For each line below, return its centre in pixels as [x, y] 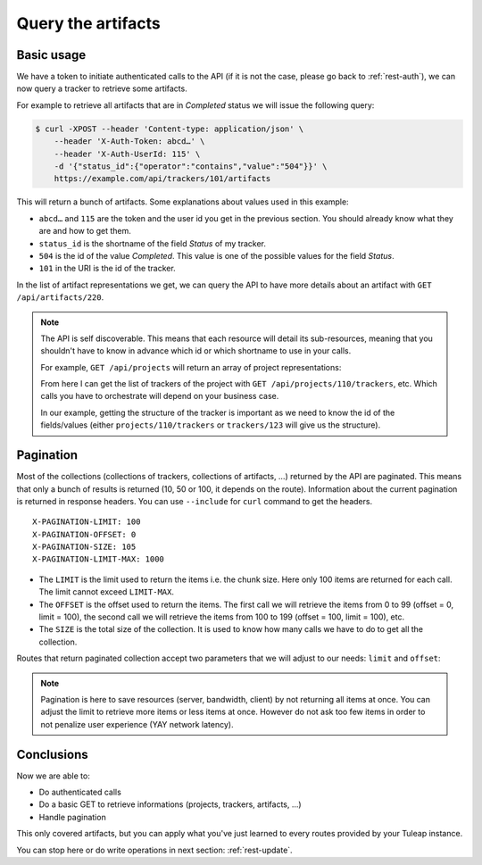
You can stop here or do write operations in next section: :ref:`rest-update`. [155, 850]
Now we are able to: [54, 776]
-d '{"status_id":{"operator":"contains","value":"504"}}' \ [191, 166]
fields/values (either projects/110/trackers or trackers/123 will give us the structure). [211, 425]
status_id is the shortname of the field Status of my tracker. [153, 243]
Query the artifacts [88, 23]
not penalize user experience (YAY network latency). [137, 724]
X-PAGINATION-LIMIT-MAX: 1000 [99, 559]
